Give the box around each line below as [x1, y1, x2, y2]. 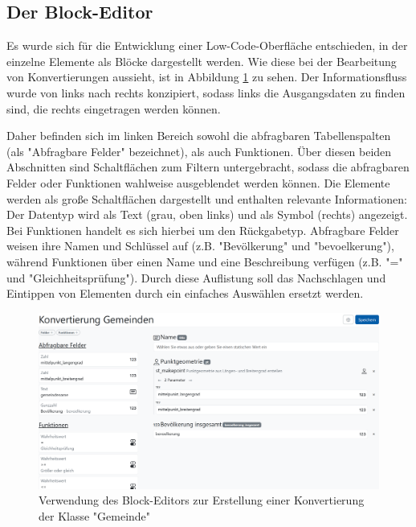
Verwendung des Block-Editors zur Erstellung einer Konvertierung [39, 492, 365, 508]
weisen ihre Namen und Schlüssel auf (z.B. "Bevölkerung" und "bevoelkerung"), [6, 237, 394, 254]
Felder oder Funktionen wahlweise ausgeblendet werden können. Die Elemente [6, 174, 390, 191]
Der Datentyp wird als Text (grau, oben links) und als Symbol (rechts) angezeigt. [6, 206, 408, 223]
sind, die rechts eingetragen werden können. [6, 100, 221, 117]
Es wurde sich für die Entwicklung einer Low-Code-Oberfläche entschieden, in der [6, 37, 408, 54]
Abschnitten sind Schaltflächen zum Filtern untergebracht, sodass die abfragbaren [6, 159, 410, 175]
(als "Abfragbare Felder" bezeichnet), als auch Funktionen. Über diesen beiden [6, 142, 392, 159]
